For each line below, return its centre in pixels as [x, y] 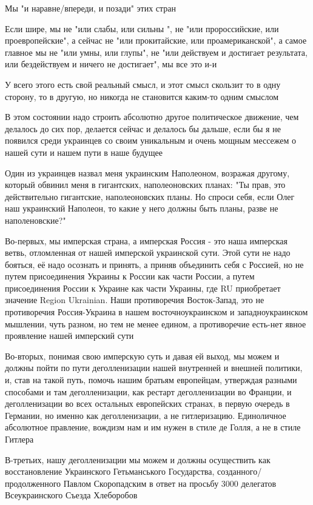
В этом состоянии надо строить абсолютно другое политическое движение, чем [152, 117]
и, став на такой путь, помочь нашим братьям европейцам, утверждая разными [151, 380]
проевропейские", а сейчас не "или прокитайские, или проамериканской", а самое [156, 40]
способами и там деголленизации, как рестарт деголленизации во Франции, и [148, 391]
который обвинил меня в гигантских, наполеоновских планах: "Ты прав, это [145, 185]
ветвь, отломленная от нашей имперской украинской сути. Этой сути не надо [148, 252]
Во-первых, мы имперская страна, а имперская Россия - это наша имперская [146, 240]
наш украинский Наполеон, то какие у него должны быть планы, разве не [142, 208]
